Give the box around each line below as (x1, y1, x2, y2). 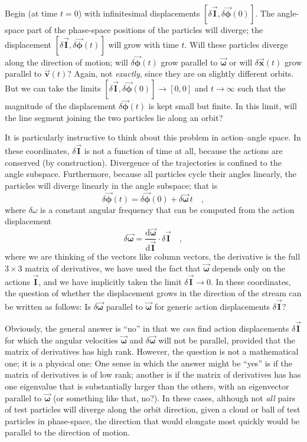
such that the (237, 82, 286, 94)
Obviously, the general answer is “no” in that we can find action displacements (5, 322, 289, 334)
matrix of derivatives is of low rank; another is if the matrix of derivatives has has (5, 368, 301, 381)
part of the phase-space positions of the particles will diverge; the (27, 24, 263, 35)
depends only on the (212, 261, 286, 274)
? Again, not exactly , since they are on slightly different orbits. (67, 67, 294, 80)
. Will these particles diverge (184, 38, 288, 50)
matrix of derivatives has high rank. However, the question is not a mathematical (5, 345, 299, 358)
